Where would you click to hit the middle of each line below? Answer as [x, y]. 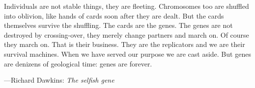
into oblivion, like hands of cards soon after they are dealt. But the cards [114, 15]
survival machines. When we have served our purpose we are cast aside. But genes [127, 54]
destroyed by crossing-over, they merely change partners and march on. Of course [127, 34]
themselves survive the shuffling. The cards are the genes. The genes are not [118, 25]
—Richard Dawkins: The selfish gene [59, 80]
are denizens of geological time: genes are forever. [78, 63]
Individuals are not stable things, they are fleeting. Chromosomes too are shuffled [127, 6]
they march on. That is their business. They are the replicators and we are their [125, 44]
